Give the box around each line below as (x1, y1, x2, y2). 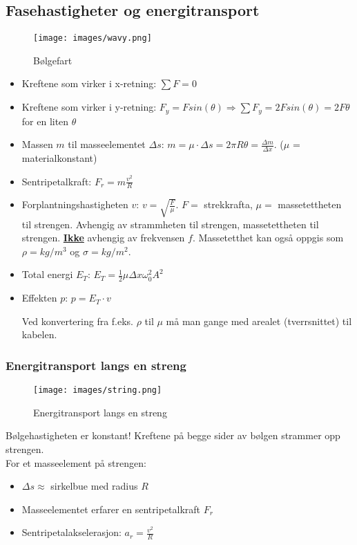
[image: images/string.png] (33, 385, 162, 396)
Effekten (21, 290, 57, 305)
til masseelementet (68, 137, 146, 151)
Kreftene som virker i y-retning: (21, 100, 157, 114)
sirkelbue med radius (50, 479, 138, 493)
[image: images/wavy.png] (33, 33, 152, 44)
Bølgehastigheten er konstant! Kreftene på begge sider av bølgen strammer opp (6, 428, 340, 443)
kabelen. (21, 327, 57, 342)
